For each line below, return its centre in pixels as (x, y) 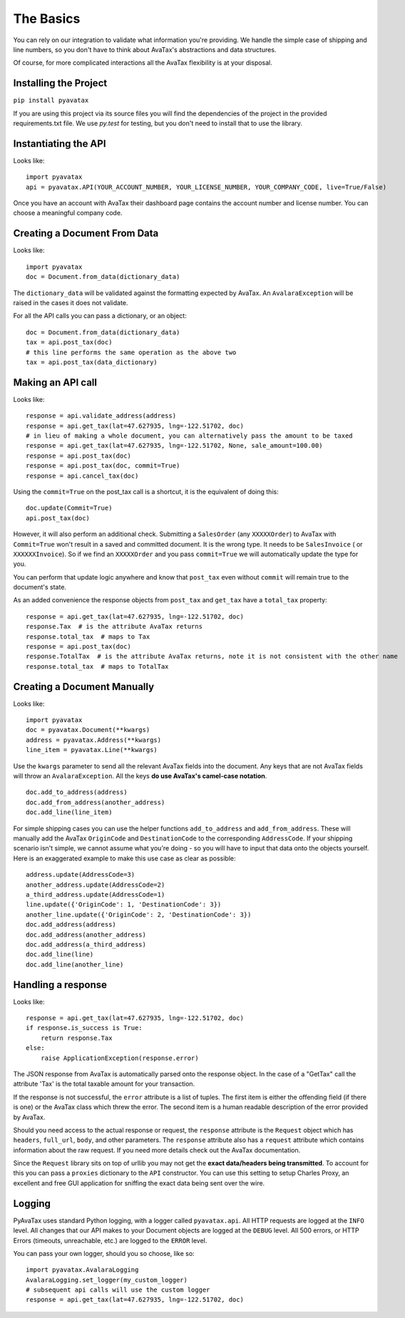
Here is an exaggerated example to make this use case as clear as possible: (124, 858)
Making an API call (55, 382)
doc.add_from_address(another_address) (96, 802)
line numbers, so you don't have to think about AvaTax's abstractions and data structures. (145, 49)
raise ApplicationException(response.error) (119, 1058)
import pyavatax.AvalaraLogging (82, 1270)
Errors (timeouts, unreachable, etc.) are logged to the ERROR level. (110, 1240)
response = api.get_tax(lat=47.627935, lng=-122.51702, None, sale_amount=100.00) (174, 446)
